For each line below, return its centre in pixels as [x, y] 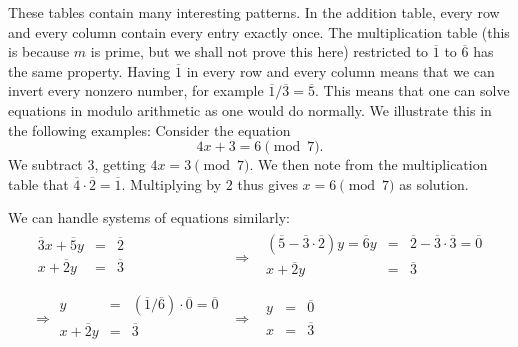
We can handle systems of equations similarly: [149, 217]
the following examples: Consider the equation [149, 129]
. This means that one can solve [412, 90]
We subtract [45, 164]
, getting [120, 164]
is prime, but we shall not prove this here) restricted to [259, 51]
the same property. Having [89, 70]
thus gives [267, 183]
